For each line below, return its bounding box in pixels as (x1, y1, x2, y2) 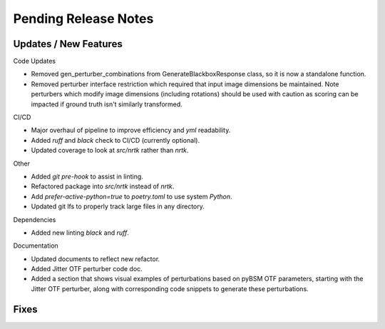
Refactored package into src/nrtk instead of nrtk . (31, 182, 175, 191)
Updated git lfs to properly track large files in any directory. (31, 202, 205, 211)
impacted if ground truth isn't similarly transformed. (31, 100, 183, 108)
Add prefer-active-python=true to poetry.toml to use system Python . (31, 192, 232, 201)
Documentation (13, 241, 58, 250)
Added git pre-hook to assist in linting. (31, 172, 144, 181)
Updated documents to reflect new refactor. (31, 254, 160, 263)
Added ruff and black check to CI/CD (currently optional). (31, 136, 200, 144)
